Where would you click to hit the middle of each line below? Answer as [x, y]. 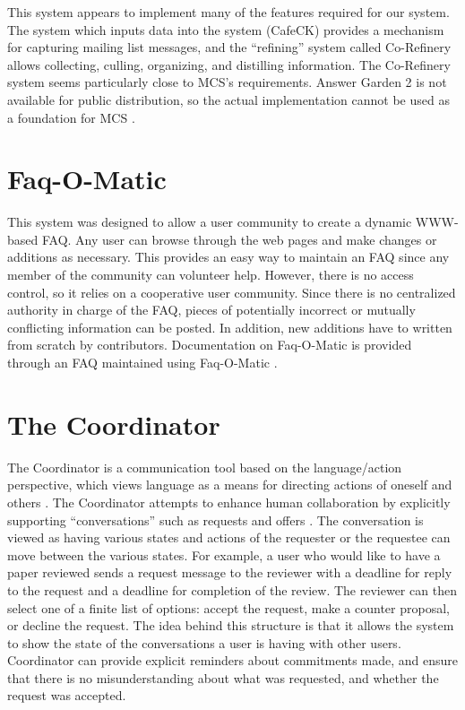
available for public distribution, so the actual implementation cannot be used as [228, 99]
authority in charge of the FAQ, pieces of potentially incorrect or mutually [211, 310]
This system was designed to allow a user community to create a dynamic [210, 222]
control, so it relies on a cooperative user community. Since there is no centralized [232, 292]
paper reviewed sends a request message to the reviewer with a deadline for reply [230, 572]
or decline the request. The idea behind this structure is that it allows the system [231, 625]
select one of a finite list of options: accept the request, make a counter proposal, [228, 607]
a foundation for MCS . [71, 117]
